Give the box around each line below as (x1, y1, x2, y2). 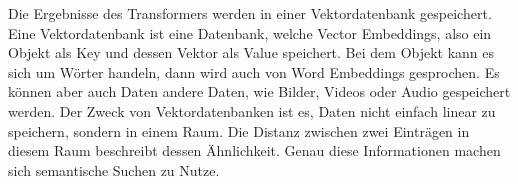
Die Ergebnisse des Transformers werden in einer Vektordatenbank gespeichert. (8, 3, 492, 23)
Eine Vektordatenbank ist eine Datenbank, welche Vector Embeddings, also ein (8, 22, 492, 43)
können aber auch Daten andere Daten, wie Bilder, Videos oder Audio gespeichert (8, 81, 511, 102)
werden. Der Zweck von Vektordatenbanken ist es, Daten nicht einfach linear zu (8, 100, 496, 121)
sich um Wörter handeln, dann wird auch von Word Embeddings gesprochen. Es (8, 61, 500, 82)
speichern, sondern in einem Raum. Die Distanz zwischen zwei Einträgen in (8, 120, 470, 141)
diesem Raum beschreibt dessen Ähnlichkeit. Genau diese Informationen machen (8, 140, 501, 161)
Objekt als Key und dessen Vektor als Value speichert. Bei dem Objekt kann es (8, 42, 495, 63)
